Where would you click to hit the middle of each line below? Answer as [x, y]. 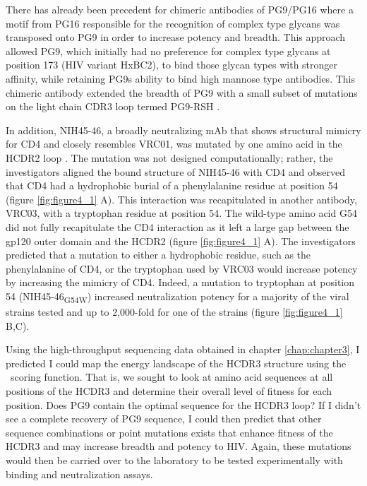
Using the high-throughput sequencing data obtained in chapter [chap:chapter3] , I [183, 349]
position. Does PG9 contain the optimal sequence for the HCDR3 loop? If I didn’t [183, 404]
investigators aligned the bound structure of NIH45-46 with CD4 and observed [175, 171]
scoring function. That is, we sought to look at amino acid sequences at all [172, 377]
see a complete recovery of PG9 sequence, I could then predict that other [164, 419]
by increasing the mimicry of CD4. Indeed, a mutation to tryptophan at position [180, 282]
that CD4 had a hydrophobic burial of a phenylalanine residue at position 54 [172, 185]
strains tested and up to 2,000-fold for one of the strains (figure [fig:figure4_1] [174, 312]
